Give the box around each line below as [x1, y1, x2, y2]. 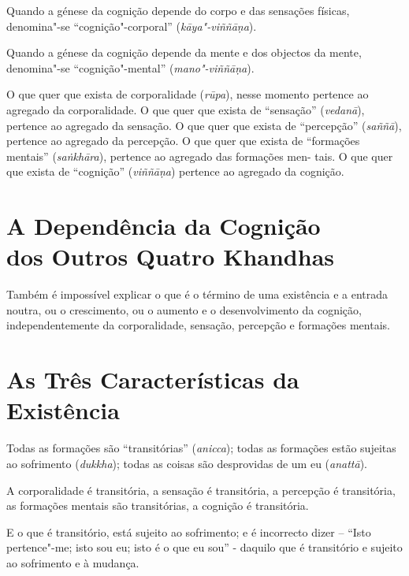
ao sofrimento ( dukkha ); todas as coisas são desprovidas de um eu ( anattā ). [6, 455, 368, 471]
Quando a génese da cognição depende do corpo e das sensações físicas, [6, 2, 350, 18]
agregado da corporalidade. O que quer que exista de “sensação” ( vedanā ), [6, 101, 365, 117]
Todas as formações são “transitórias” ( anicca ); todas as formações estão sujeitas [6, 440, 396, 456]
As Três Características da [6, 363, 299, 396]
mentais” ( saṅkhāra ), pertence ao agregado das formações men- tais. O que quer [6, 147, 393, 164]
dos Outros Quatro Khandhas [6, 240, 334, 273]
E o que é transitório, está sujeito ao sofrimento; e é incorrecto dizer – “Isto [6, 523, 371, 540]
